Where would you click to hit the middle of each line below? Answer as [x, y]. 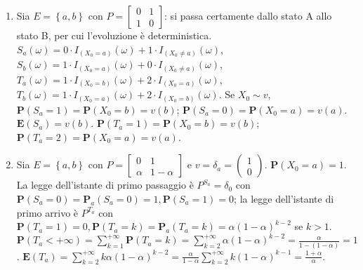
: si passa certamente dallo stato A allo [248, 15]
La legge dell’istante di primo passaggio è [105, 185]
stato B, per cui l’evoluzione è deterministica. [114, 35]
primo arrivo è [47, 212]
